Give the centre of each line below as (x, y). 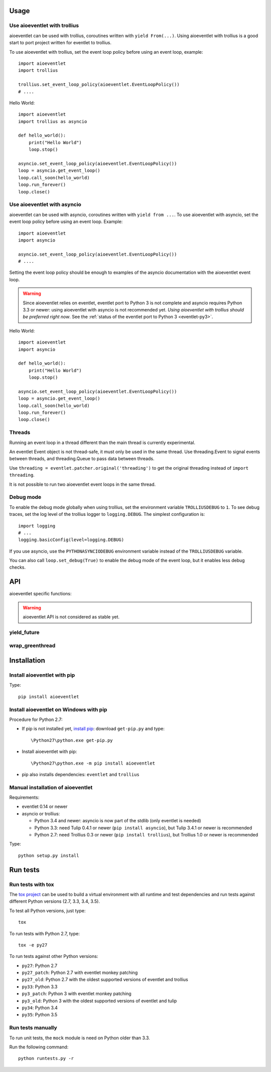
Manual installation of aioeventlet (51, 787)
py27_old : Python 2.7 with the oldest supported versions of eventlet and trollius (105, 980)
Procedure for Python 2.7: (36, 719)
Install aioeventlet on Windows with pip (58, 709)
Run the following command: (39, 1047)
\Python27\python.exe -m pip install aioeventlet (93, 763)
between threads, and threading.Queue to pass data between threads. (82, 459)
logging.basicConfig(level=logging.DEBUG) (71, 540)
